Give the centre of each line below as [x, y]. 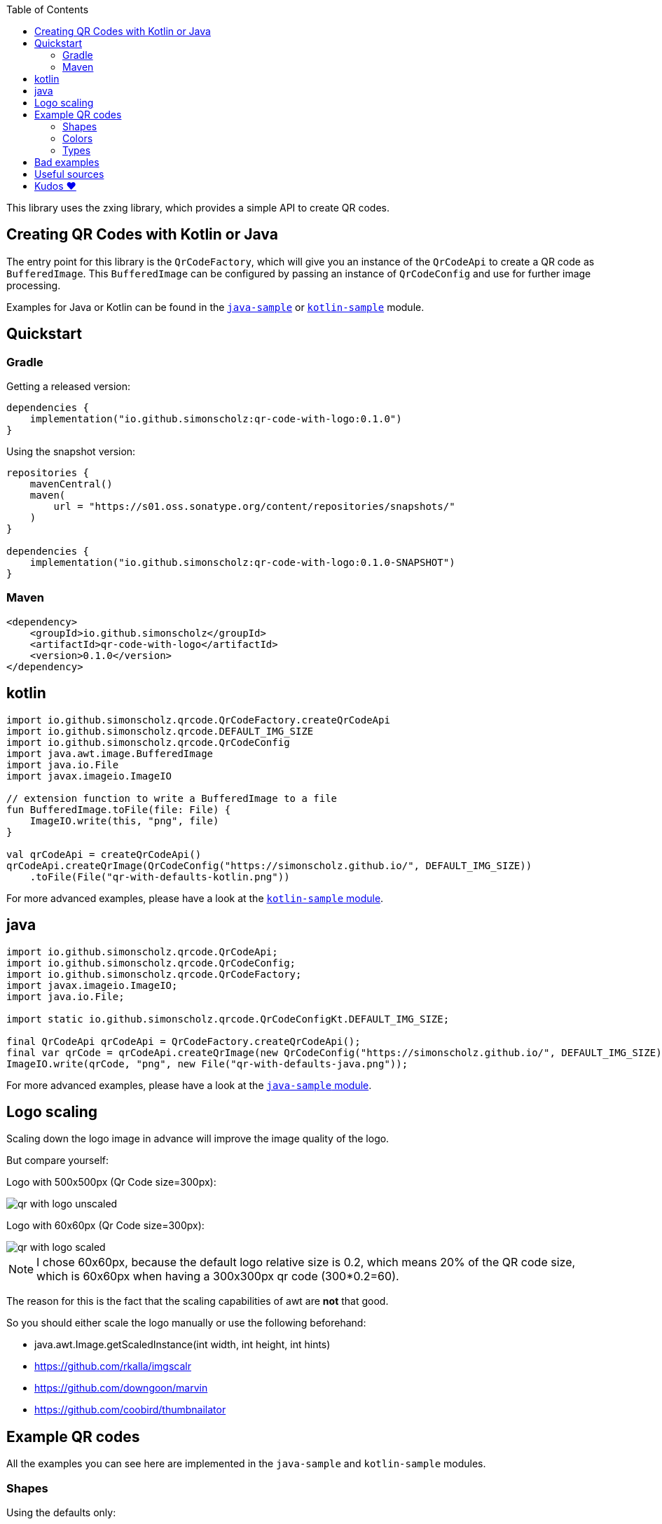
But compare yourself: [58, 1161]
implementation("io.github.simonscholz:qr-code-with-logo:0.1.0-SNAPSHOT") [242, 563]
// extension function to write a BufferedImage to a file [172, 798]
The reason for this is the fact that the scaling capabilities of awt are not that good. [198, 1301]
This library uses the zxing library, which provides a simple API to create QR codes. [198, 208]
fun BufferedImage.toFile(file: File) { [119, 809]
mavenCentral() [71, 484]
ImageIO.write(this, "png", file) [124, 820]
